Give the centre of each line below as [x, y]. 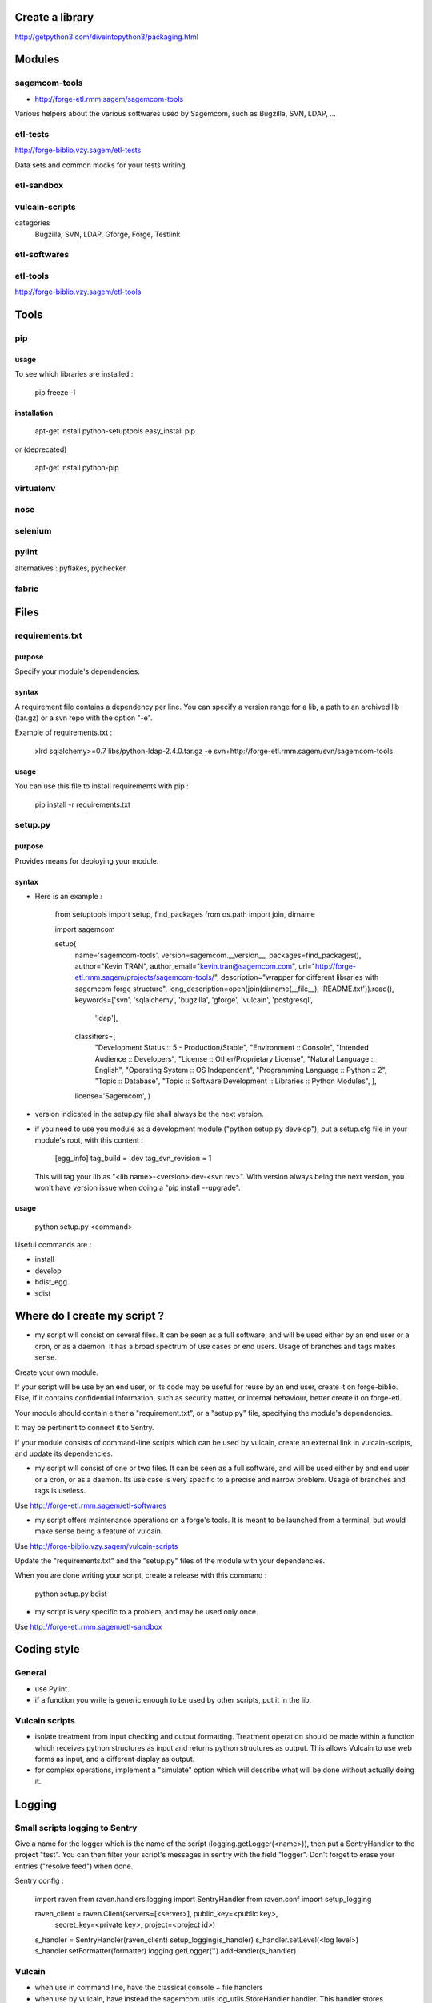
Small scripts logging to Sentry [76, 1828]
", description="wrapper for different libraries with [296, 977]
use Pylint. [52, 1689]
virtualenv [35, 488]
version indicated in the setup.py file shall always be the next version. [149, 1114]
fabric [27, 589]
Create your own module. [57, 1372]
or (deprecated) [41, 449]
